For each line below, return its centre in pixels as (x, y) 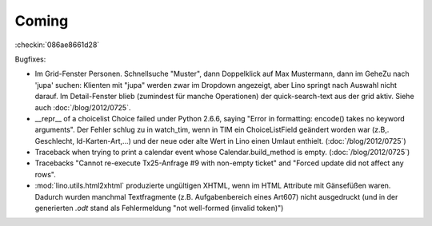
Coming (42, 21)
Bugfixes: (30, 59)
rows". (45, 174)
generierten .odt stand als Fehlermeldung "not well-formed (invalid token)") (159, 208)
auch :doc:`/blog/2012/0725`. (83, 107)
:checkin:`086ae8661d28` (57, 45)
